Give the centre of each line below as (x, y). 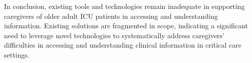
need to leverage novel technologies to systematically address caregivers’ (114, 35)
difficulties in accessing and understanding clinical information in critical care (123, 45)
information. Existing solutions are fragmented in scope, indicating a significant (126, 26)
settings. (17, 54)
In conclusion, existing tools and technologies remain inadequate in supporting (124, 6)
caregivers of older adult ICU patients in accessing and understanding (111, 16)
